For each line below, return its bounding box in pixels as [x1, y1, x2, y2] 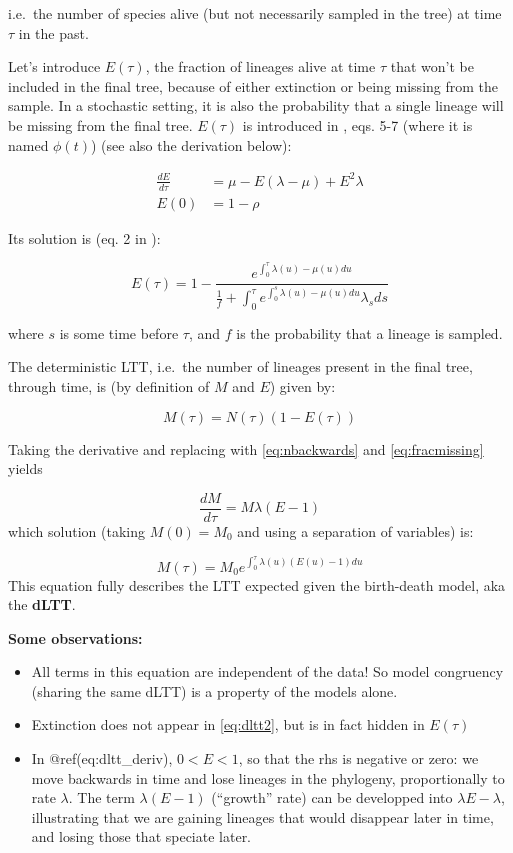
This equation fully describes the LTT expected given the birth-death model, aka [8, 574, 506, 595]
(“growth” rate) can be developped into [211, 787, 453, 808]
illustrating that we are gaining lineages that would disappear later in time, [31, 806, 494, 827]
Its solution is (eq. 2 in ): [8, 227, 161, 248]
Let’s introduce [8, 56, 101, 77]
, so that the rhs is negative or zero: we [238, 748, 479, 769]
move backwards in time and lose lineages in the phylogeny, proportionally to [31, 767, 505, 788]
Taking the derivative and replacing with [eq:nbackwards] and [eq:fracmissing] [8, 438, 484, 459]
